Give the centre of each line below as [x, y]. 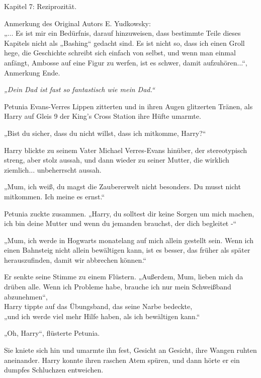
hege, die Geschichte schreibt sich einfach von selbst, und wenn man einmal [120, 53]
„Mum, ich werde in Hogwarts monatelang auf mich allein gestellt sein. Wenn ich [129, 240]
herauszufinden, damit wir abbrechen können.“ [75, 259]
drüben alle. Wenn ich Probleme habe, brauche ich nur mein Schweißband [118, 287]
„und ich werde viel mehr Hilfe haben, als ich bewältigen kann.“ [102, 316]
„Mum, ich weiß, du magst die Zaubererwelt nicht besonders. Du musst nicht [122, 186]
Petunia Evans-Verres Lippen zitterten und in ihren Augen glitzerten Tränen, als [128, 106]
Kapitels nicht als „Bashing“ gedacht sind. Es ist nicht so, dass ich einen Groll [124, 43]
